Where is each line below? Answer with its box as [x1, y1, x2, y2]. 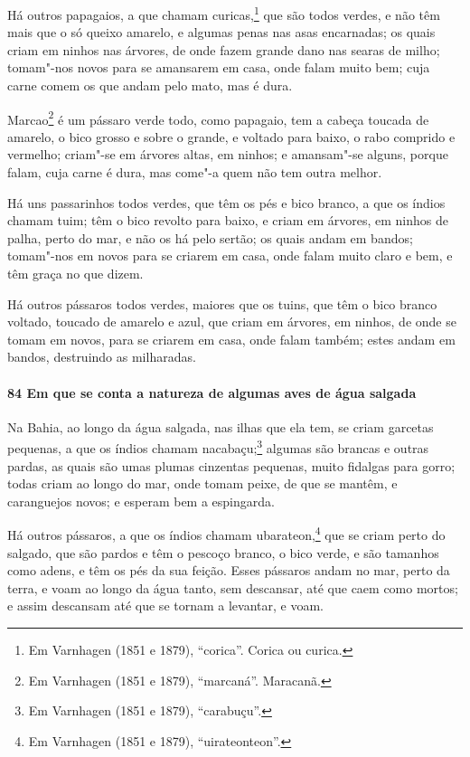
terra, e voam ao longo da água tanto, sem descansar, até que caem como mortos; [7, 578, 458, 597]
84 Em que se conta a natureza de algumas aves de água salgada [7, 383, 417, 402]
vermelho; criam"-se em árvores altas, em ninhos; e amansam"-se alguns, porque [7, 145, 448, 164]
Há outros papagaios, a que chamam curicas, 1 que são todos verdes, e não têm [7, 3, 440, 24]
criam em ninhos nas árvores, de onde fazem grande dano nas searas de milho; [7, 40, 440, 59]
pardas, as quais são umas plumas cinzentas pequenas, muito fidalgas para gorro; [7, 456, 456, 475]
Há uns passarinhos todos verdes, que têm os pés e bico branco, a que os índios [7, 193, 446, 212]
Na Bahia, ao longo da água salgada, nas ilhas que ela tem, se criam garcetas [7, 417, 434, 436]
